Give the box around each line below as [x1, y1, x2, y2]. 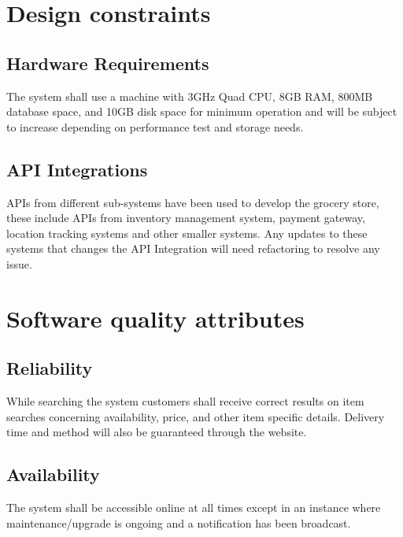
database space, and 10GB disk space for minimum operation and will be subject [6, 103, 397, 120]
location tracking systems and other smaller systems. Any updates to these [6, 224, 368, 241]
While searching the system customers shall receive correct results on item [6, 393, 364, 409]
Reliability [6, 356, 93, 380]
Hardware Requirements [6, 50, 209, 75]
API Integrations [6, 157, 148, 181]
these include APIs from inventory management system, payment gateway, [6, 209, 365, 226]
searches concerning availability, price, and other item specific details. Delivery [6, 408, 385, 424]
